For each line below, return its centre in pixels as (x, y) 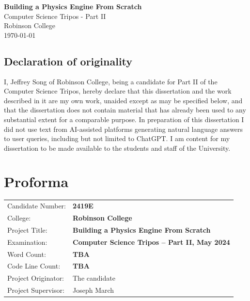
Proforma (36, 181)
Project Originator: (36, 278)
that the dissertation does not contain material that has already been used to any (125, 110)
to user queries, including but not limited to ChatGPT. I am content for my (117, 138)
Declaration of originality (68, 61)
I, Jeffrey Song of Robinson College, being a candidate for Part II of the (111, 81)
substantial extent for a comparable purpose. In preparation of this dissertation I (124, 119)
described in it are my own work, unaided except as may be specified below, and (123, 100)
